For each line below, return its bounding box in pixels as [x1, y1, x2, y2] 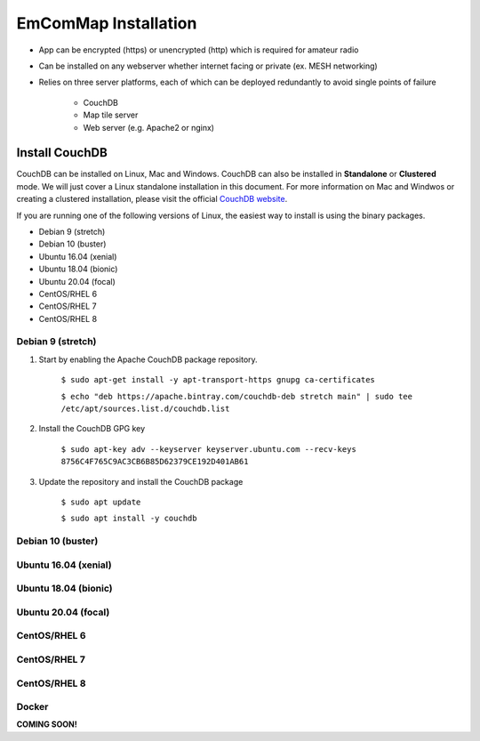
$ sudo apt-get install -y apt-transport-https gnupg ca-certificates [60, 375, 375, 385]
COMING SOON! [16, 719, 77, 729]
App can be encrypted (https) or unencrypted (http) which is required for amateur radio [38, 44, 359, 55]
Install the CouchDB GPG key [38, 423, 146, 434]
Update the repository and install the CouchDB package [38, 476, 244, 487]
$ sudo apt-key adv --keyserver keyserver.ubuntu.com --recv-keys [60, 444, 357, 454]
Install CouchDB [16, 145, 108, 160]
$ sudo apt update [60, 496, 141, 507]
